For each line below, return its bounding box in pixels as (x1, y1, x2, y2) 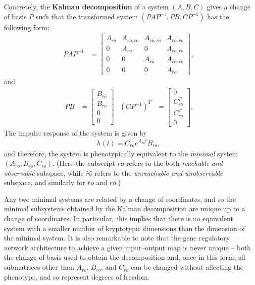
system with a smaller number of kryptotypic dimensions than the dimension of (4, 223, 245, 233)
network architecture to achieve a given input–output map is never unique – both (4, 242, 251, 252)
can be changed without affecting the (131, 262, 244, 272)
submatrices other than (4, 262, 74, 272)
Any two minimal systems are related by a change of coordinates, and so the (4, 193, 236, 204)
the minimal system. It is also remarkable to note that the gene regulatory (4, 233, 230, 243)
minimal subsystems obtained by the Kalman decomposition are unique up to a (4, 203, 245, 214)
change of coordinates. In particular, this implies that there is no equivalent (4, 213, 233, 224)
